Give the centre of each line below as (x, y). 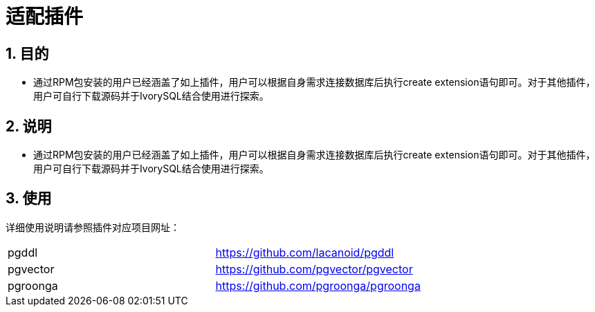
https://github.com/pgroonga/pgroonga (318, 285)
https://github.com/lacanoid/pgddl (305, 252)
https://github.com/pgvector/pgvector (314, 269)
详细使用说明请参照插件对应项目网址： (93, 227)
